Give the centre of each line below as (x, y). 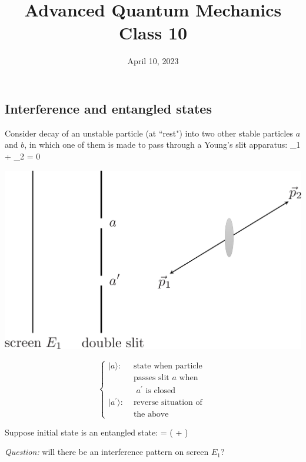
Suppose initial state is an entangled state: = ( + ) (97, 432)
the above (151, 414)
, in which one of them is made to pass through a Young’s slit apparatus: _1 (162, 144)
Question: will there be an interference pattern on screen (107, 452)
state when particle (168, 366)
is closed (161, 391)
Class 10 (153, 33)
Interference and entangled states (108, 108)
